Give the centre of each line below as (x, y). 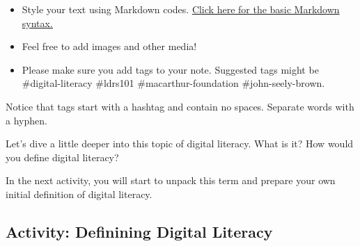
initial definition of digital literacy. (79, 194)
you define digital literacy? (62, 157)
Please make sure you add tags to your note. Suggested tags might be (170, 69)
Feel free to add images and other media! (109, 46)
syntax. (37, 23)
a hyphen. (26, 120)
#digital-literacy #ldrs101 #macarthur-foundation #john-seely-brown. (173, 83)
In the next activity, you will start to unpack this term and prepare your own (171, 180)
